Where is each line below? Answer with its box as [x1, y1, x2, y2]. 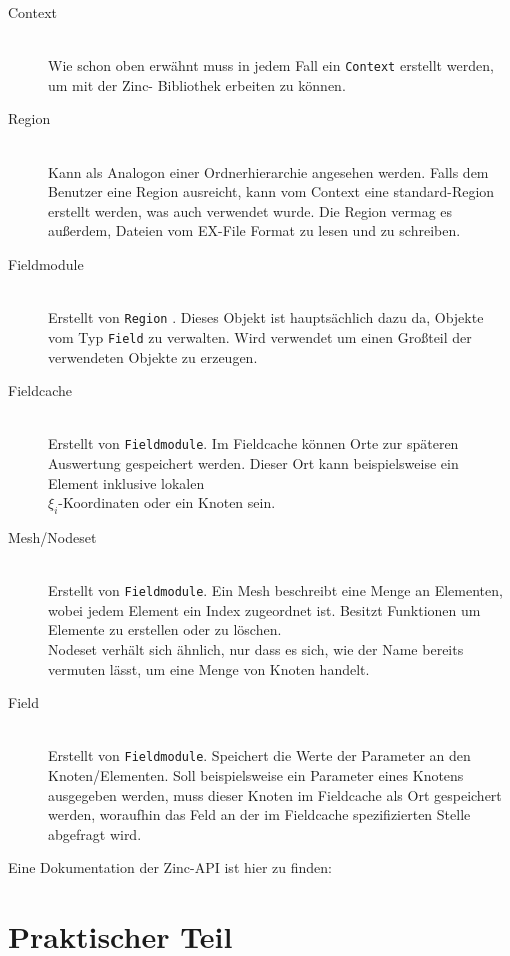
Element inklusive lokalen [48, 472, 205, 493]
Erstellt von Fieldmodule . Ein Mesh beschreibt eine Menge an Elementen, [48, 580, 503, 601]
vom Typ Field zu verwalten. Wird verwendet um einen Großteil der [48, 326, 472, 347]
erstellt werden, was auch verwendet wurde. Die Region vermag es [48, 200, 453, 221]
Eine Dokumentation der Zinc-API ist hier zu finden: [8, 857, 332, 878]
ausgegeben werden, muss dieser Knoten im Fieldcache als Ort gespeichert [48, 784, 502, 805]
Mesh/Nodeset [8, 526, 97, 547]
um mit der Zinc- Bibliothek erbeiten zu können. [48, 74, 346, 95]
